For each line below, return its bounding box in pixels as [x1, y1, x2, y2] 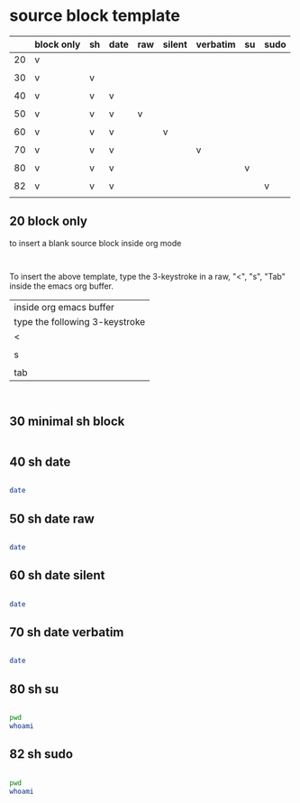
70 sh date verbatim [9, 624, 124, 641]
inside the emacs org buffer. [9, 281, 114, 291]
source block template [9, 5, 180, 26]
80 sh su [9, 681, 59, 697]
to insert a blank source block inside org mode [9, 237, 182, 248]
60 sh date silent [9, 568, 105, 583]
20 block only [9, 214, 88, 229]
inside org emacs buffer [14, 300, 115, 313]
